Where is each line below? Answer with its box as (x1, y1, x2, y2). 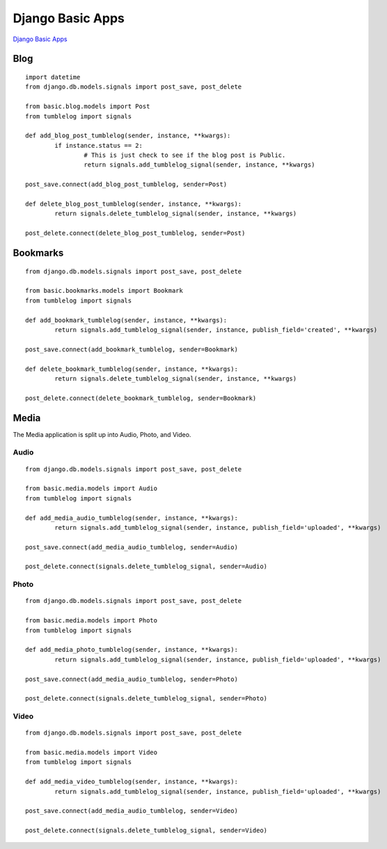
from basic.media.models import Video (25, 749, 158, 756)
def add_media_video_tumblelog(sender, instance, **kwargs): (25, 778, 238, 786)
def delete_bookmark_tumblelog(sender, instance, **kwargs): (25, 365, 238, 373)
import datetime (25, 73, 81, 81)
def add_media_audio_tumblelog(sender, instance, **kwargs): (25, 514, 238, 522)
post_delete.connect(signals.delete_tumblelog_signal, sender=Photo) (25, 694, 268, 703)
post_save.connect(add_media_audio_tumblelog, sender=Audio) (25, 543, 238, 551)
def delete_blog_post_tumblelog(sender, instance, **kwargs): (25, 200, 242, 208)
